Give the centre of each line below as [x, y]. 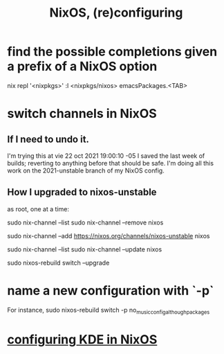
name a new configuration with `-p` [111, 291]
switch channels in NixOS [82, 114]
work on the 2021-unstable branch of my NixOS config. [86, 170]
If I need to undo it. [48, 139]
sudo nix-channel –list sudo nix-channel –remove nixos [85, 222]
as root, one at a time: [38, 209]
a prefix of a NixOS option [82, 67]
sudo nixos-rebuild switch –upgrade [58, 263]
